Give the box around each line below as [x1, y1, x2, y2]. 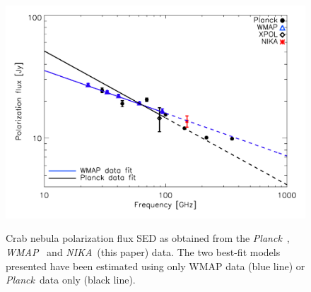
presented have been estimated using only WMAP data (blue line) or [6, 258, 305, 273]
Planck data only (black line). [6, 272, 136, 287]
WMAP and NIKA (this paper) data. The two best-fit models [6, 245, 281, 260]
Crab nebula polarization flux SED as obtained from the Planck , [6, 231, 290, 245]
